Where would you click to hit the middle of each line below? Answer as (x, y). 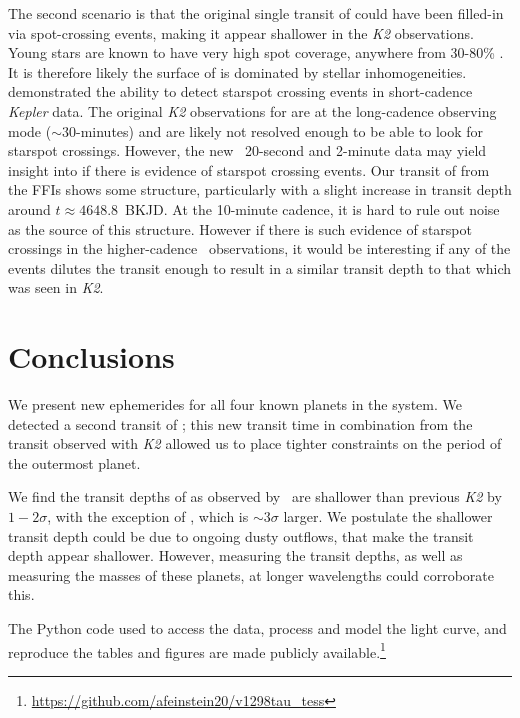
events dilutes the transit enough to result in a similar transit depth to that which (260, 267)
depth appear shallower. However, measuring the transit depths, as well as (235, 555)
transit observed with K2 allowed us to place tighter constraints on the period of (255, 443)
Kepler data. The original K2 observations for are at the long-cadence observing (252, 110)
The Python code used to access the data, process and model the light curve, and (257, 627)
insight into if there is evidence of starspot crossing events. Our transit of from (249, 169)
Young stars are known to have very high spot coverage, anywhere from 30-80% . (256, 52)
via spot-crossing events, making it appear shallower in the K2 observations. (241, 32)
